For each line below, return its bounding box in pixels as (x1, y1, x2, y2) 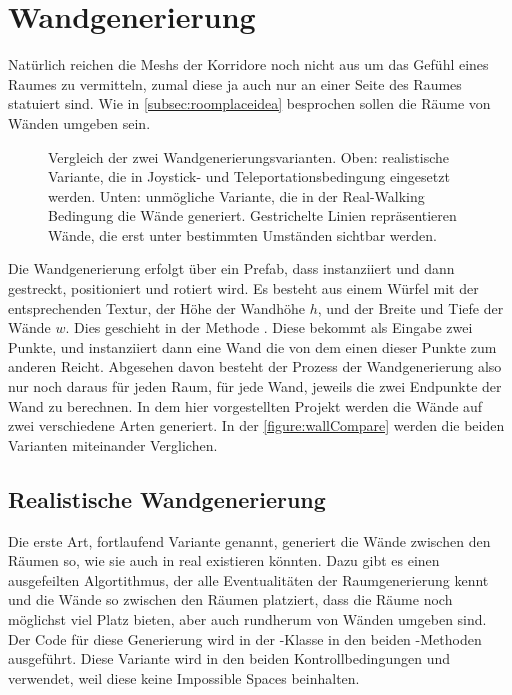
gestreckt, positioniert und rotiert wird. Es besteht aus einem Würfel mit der (8, 278, 479, 299)
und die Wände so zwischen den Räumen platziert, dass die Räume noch (8, 589, 453, 610)
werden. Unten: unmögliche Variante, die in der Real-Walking (48, 185, 425, 206)
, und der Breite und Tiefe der (317, 297, 504, 318)
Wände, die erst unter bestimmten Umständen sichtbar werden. (48, 224, 437, 245)
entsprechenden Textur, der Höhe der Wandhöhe (8, 297, 305, 318)
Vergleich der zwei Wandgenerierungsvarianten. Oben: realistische (48, 146, 450, 167)
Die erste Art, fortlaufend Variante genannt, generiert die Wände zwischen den (8, 530, 491, 551)
